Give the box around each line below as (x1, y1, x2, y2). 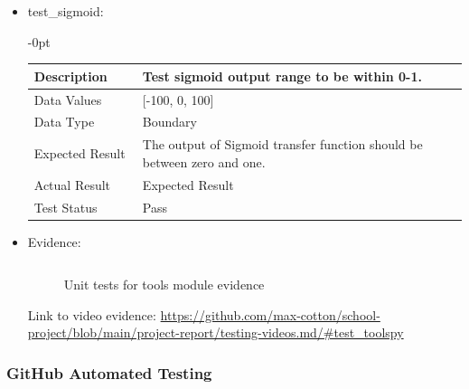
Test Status (33, 197, 98, 216)
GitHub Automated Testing (6, 361, 212, 384)
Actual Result (33, 175, 111, 194)
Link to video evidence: (27, 305, 156, 324)
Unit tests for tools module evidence (63, 275, 265, 294)
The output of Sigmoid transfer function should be (142, 135, 423, 154)
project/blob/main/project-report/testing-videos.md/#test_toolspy (27, 323, 404, 342)
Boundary (142, 112, 197, 131)
